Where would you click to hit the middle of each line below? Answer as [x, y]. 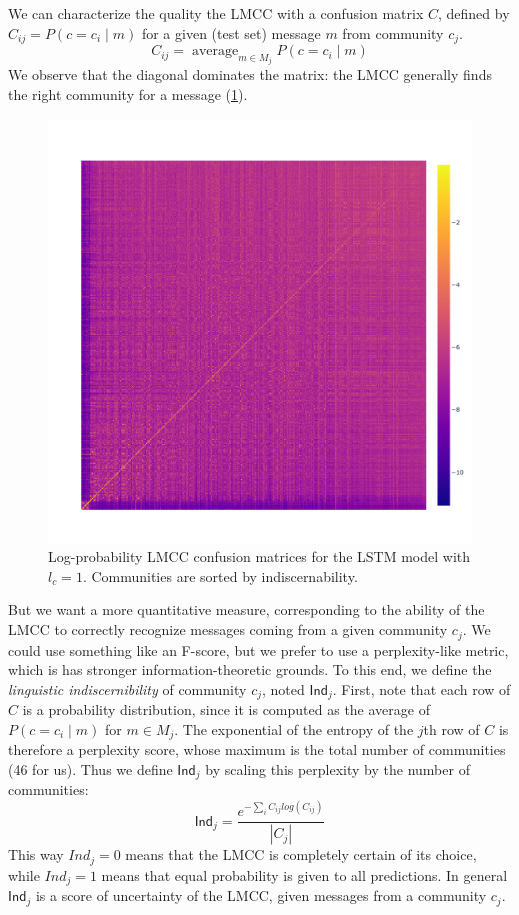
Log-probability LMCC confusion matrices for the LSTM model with [259, 556]
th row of [451, 728]
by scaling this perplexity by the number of [337, 768]
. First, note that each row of [421, 688]
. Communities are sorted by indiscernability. [220, 575]
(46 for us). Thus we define [90, 768]
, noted [283, 688]
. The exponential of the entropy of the [294, 728]
